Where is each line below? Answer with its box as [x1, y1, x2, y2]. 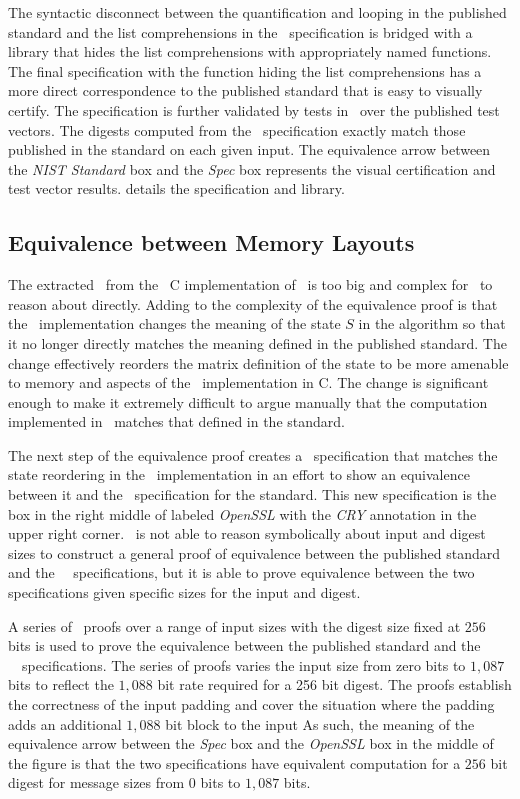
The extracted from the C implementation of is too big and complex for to [8, 274, 493, 295]
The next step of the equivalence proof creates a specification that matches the [8, 444, 498, 465]
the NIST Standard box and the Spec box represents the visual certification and [8, 158, 496, 179]
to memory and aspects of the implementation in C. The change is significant [8, 372, 489, 393]
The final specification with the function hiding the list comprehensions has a [8, 60, 482, 81]
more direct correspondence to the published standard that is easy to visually [8, 80, 483, 101]
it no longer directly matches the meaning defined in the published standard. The [8, 332, 507, 353]
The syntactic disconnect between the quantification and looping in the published [8, 2, 507, 22]
